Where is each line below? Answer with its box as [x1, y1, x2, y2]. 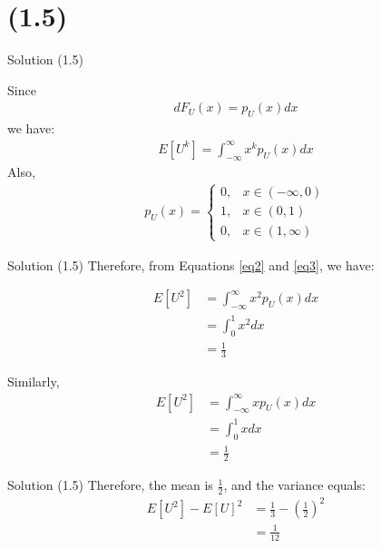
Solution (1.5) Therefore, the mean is [7, 475, 213, 494]
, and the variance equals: [223, 475, 366, 494]
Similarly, [7, 371, 60, 390]
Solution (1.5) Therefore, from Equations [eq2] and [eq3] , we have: [7, 255, 375, 274]
